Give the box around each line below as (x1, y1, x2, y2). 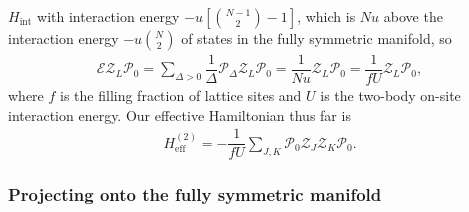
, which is (297, 6, 356, 26)
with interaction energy (37, 6, 180, 26)
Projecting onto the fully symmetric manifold (8, 182, 382, 207)
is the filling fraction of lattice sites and (60, 85, 302, 106)
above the (383, 6, 443, 26)
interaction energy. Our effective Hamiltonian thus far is (8, 104, 351, 125)
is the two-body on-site (320, 85, 461, 106)
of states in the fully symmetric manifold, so (181, 28, 452, 48)
